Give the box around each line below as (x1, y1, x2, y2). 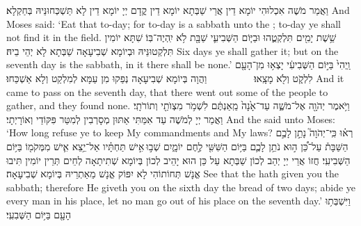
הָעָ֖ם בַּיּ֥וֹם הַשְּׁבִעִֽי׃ (6, 207, 72, 221)
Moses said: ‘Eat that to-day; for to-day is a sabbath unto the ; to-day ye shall (6, 16, 341, 31)
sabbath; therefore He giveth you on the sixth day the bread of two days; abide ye (6, 179, 356, 194)
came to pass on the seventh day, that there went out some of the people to (6, 84, 328, 99)
